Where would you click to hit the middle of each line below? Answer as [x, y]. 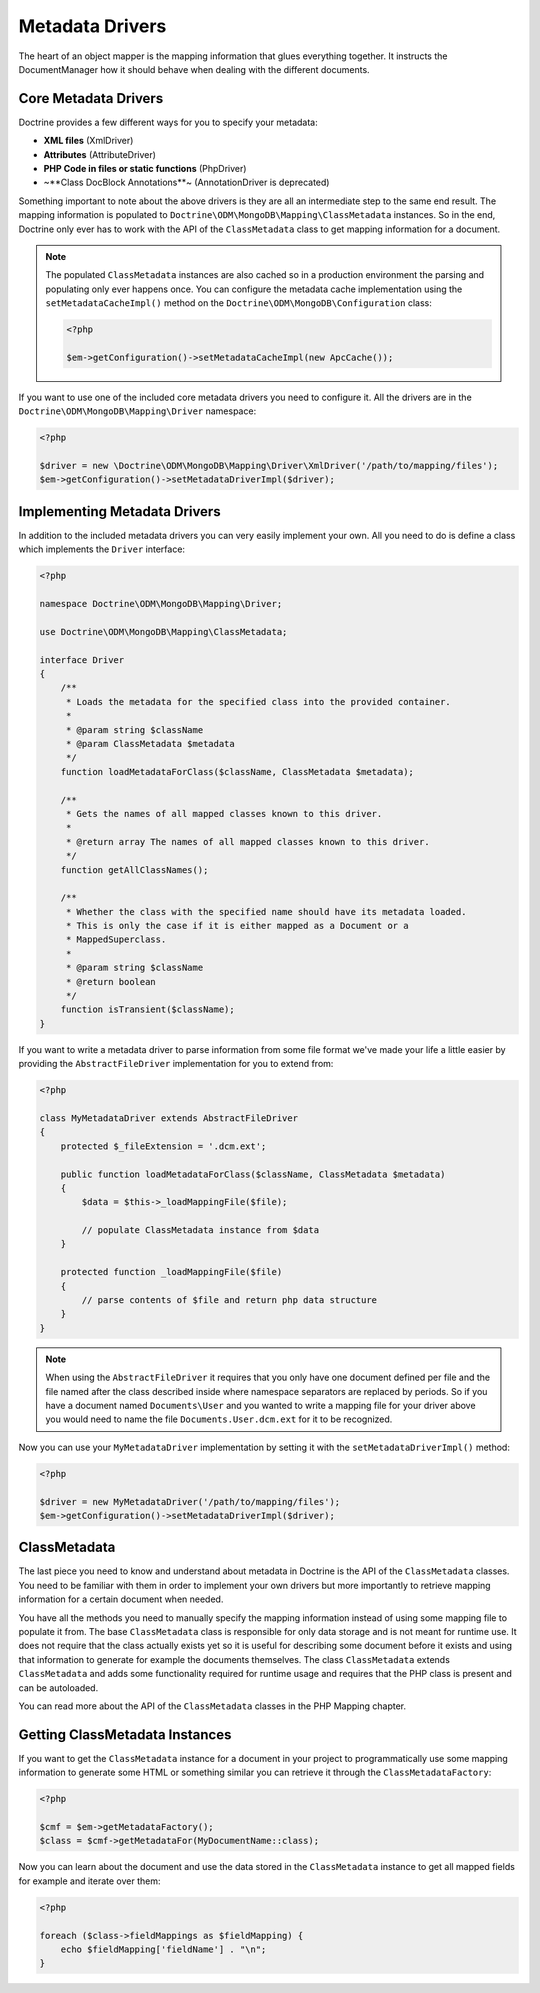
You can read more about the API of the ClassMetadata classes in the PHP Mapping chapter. [212, 1706]
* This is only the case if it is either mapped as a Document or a [237, 926]
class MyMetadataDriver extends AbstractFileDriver [169, 1118]
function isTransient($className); [147, 1009]
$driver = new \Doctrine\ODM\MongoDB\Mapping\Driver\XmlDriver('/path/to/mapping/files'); [269, 466]
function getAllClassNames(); [134, 869]
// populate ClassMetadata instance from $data [200, 1230]
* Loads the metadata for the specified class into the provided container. [258, 701]
